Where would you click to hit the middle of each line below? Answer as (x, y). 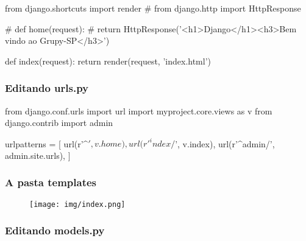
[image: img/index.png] (77, 204)
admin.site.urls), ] (38, 155)
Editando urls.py (47, 88)
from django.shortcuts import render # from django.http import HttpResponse (153, 8)
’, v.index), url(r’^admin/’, (225, 143)
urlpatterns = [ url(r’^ (47, 143)
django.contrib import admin (59, 123)
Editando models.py (55, 230)
